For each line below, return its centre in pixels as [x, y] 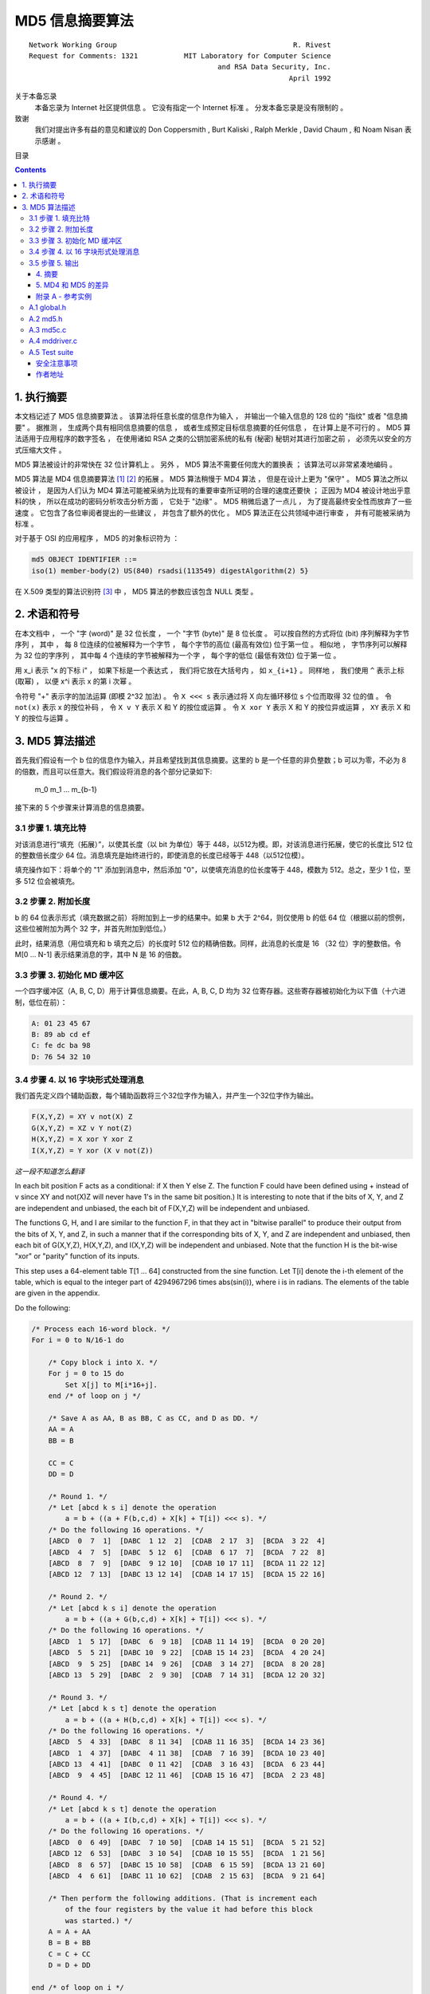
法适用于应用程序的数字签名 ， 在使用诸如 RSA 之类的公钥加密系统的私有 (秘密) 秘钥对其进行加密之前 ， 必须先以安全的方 [213, 439]
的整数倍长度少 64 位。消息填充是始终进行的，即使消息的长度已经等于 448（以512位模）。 [162, 855]
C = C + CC [69, 1954]
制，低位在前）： [41, 1002]
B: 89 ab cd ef [61, 1034]
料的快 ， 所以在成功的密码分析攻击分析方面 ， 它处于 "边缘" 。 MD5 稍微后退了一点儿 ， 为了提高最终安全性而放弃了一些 [213, 502]
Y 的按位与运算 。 [44, 719]
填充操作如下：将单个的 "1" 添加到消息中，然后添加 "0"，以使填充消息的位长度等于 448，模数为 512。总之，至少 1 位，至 [213, 870]
